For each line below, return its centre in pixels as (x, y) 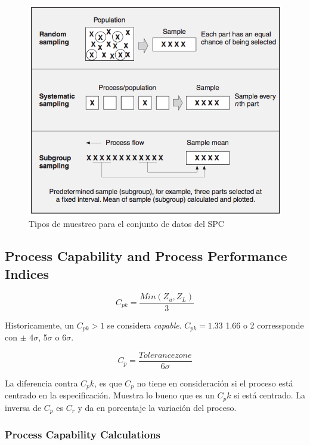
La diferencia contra (41, 383)
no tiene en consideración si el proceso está (215, 383)
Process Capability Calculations (83, 434)
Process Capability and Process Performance (146, 256)
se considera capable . (144, 325)
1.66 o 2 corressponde (265, 325)
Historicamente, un (40, 325)
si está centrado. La (269, 395)
